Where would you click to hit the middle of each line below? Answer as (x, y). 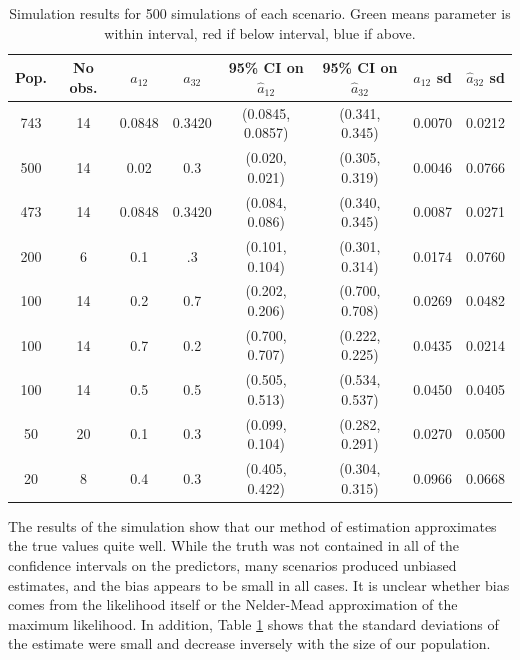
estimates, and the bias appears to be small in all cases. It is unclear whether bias (259, 584)
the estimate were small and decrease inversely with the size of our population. (249, 643)
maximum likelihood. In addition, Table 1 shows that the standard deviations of (253, 623)
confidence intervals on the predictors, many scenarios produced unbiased (232, 565)
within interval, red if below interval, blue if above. (260, 32)
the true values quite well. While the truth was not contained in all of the (233, 545)
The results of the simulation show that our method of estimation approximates (252, 525)
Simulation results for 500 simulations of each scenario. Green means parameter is (260, 13)
